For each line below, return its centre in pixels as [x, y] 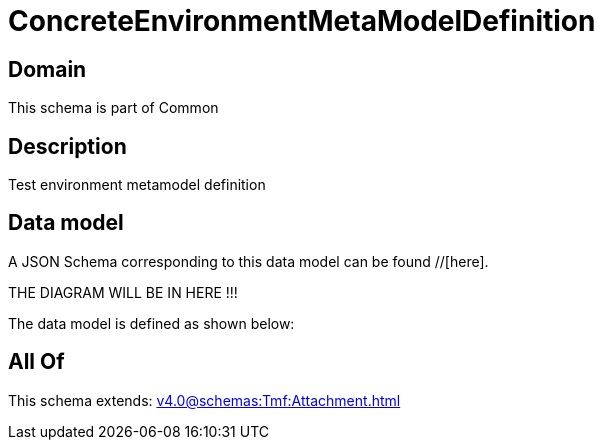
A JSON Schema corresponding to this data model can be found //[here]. [248, 261]
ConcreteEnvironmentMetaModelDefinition [302, 21]
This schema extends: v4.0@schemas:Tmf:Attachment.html [204, 400]
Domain [47, 69]
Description [67, 146]
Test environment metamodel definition [137, 185]
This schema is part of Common [113, 108]
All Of [36, 362]
